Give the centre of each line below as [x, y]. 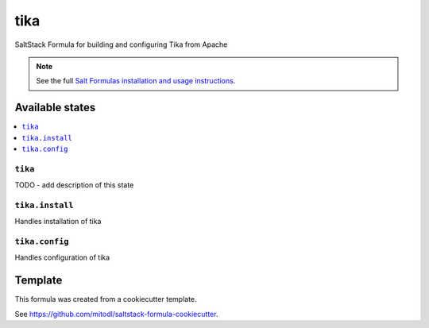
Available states [55, 108]
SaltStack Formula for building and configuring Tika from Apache [121, 44]
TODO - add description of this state [74, 185]
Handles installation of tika [58, 222]
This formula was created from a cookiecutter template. [106, 299]
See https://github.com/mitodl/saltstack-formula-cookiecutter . [116, 314]
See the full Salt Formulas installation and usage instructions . [136, 81]
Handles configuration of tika [62, 257]
